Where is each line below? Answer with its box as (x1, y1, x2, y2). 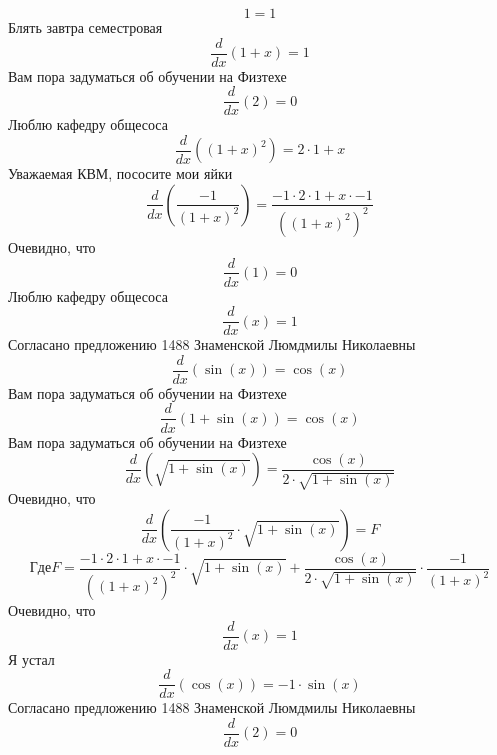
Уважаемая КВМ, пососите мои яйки (8, 163, 233, 184)
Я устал (8, 648, 55, 669)
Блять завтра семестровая (8, 17, 163, 37)
